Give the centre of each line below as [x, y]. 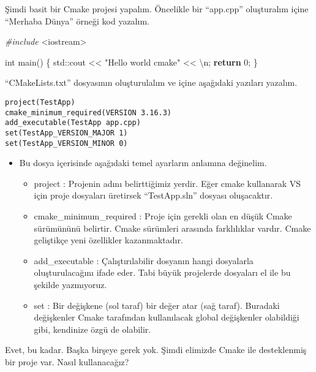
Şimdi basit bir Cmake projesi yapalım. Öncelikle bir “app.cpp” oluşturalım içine [157, 9]
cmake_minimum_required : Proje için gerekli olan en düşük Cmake [163, 216]
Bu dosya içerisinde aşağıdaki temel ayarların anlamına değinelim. [143, 163]
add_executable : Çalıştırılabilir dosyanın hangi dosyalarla [144, 260]
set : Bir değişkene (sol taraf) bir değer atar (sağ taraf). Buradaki [157, 305]
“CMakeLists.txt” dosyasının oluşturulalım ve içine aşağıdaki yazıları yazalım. [151, 82]
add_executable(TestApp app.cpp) [73, 123]
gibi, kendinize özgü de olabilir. [92, 329]
